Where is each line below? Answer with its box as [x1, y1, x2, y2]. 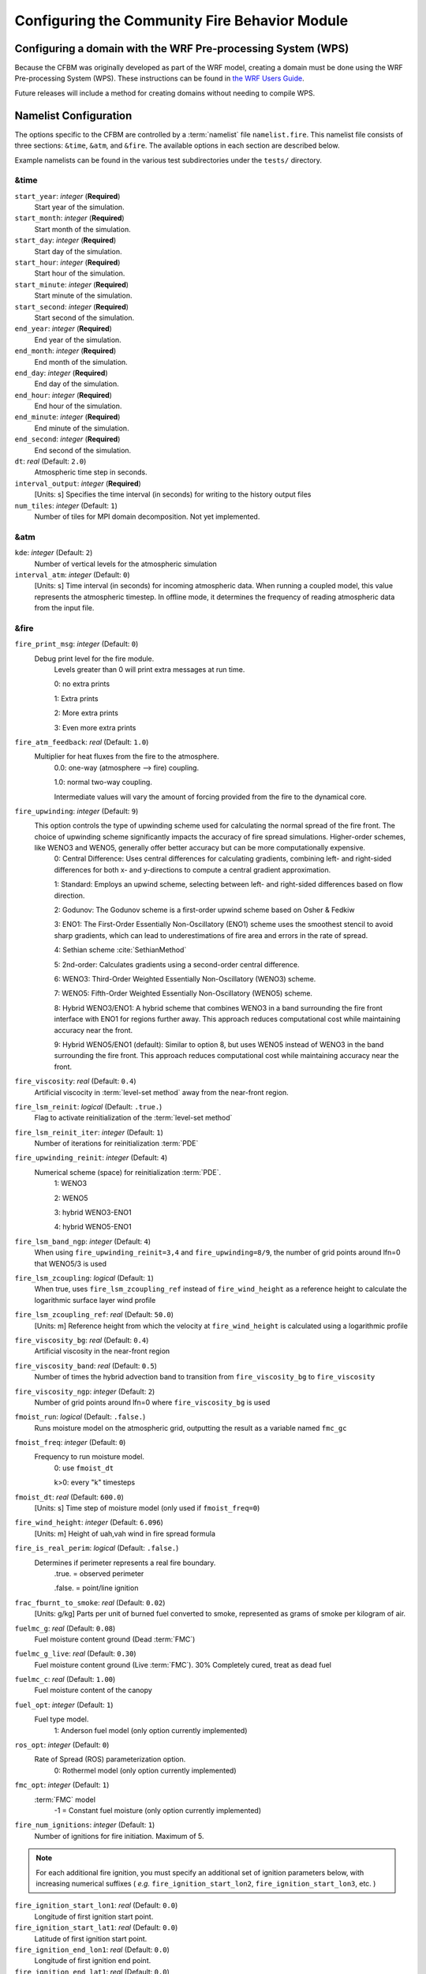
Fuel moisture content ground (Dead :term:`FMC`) [34, 1634, 196, 1644]
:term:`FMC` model [34, 1795, 96, 1804]
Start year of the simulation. [34, 202, 125, 212]
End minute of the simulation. [34, 423, 129, 433]
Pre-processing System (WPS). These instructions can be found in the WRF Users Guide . [14, 73, 305, 83]
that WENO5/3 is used [34, 1259, 106, 1268]
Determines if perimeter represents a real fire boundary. [34, 1558, 216, 1567]
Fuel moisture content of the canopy [34, 1686, 153, 1695]
